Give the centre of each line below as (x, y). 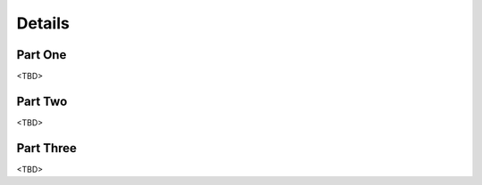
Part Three (47, 148)
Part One (42, 55)
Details (43, 23)
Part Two (42, 101)
